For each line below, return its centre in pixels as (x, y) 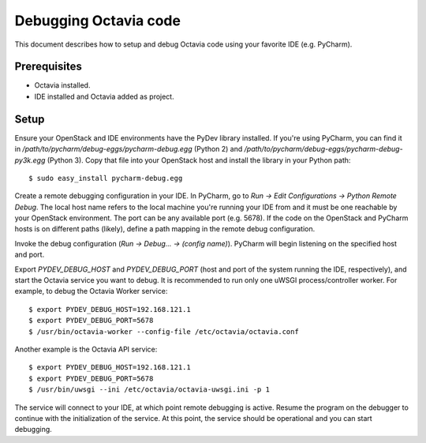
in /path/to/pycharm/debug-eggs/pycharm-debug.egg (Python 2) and (129, 149)
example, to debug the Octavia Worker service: (91, 291)
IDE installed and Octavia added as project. (104, 96)
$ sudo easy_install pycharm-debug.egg (106, 178)
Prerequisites (48, 67)
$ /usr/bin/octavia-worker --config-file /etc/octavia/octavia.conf (164, 331)
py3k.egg (30, 160)
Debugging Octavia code (98, 21)
